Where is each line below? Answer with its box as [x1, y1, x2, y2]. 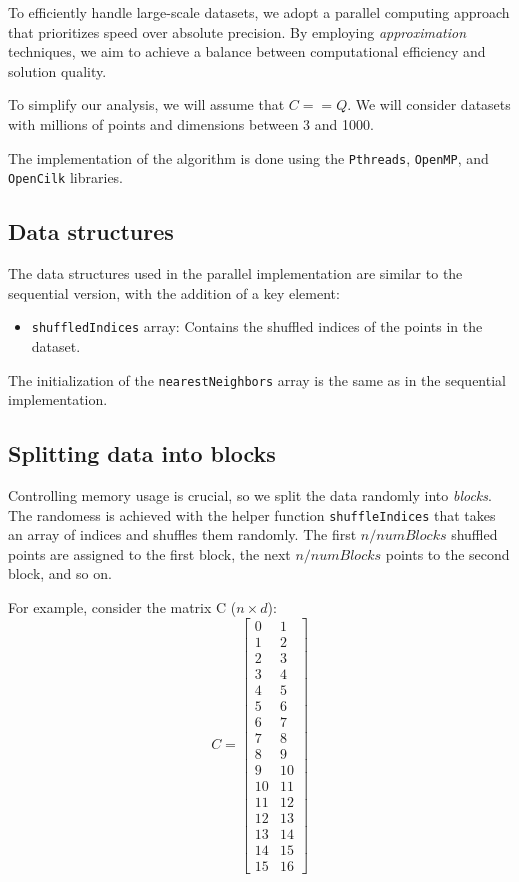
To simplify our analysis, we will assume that [8, 94, 285, 115]
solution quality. [8, 60, 107, 81]
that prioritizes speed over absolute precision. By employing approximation [8, 21, 467, 42]
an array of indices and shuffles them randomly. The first [8, 524, 357, 545]
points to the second [385, 543, 510, 564]
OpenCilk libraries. [8, 167, 124, 188]
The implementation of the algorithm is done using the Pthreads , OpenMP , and [8, 147, 489, 168]
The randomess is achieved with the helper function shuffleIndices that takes [8, 504, 496, 525]
